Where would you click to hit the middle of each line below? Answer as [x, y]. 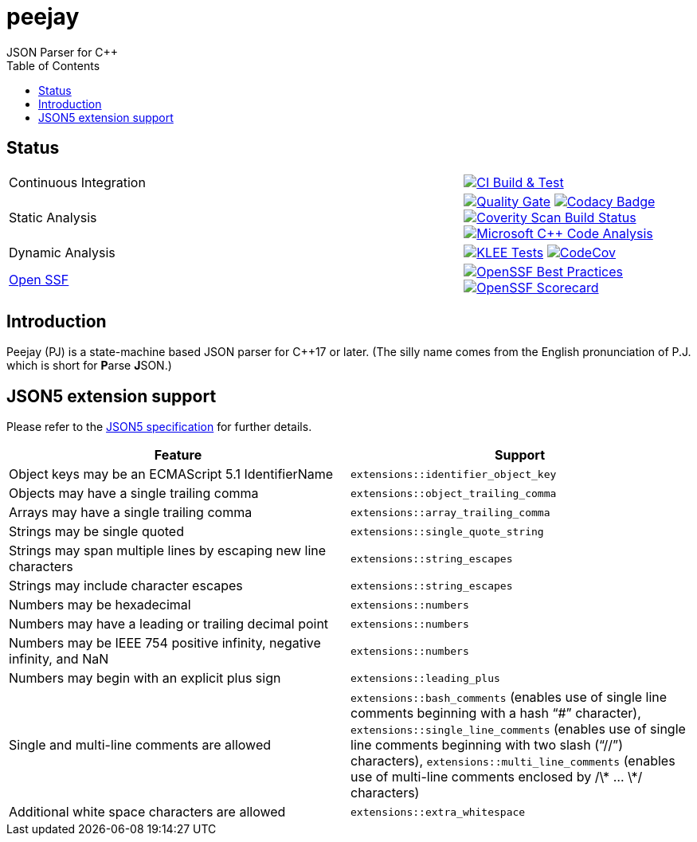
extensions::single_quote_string [447, 531]
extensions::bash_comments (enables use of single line [509, 697]
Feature [178, 455]
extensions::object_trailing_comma [454, 493]
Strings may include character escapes [126, 586]
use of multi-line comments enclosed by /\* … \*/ [497, 777]
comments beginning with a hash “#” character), [496, 713]
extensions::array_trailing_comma [450, 512]
